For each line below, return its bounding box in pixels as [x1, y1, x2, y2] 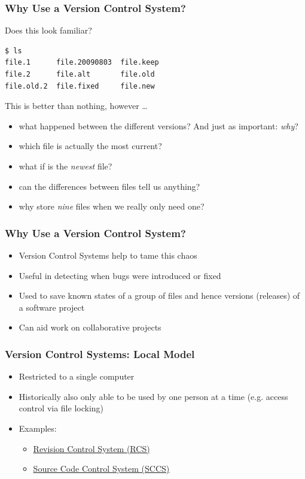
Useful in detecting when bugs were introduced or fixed [19, 269, 221, 281]
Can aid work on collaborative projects [19, 321, 161, 334]
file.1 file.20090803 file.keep [5, 58, 159, 67]
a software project [19, 301, 85, 313]
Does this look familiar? [5, 24, 92, 37]
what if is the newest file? [19, 159, 112, 172]
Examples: [19, 422, 57, 434]
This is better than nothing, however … [5, 99, 148, 112]
